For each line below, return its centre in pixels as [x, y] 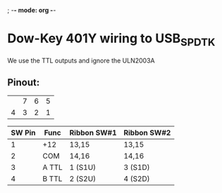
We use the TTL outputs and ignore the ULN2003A [81, 60]
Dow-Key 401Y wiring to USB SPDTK [111, 40]
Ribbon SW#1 [93, 133]
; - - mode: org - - [32, 10]
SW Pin [24, 133]
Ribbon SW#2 [147, 133]
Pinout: [24, 82]
